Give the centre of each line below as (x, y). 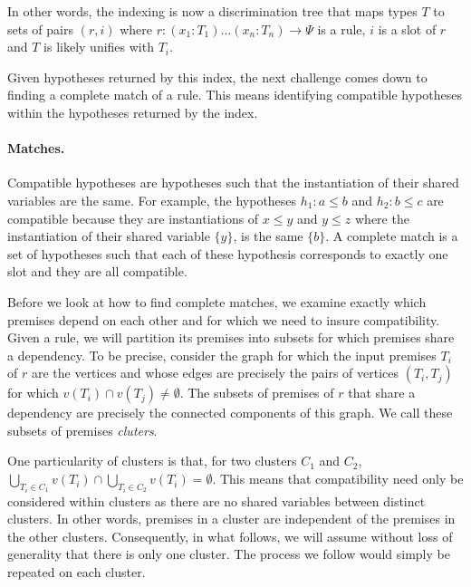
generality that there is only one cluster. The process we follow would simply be (229, 554)
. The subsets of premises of (257, 393)
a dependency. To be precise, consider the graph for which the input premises (222, 355)
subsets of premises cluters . (82, 430)
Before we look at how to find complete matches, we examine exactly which (217, 301)
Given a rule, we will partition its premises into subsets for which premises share (231, 337)
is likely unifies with (99, 47)
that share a (382, 393)
